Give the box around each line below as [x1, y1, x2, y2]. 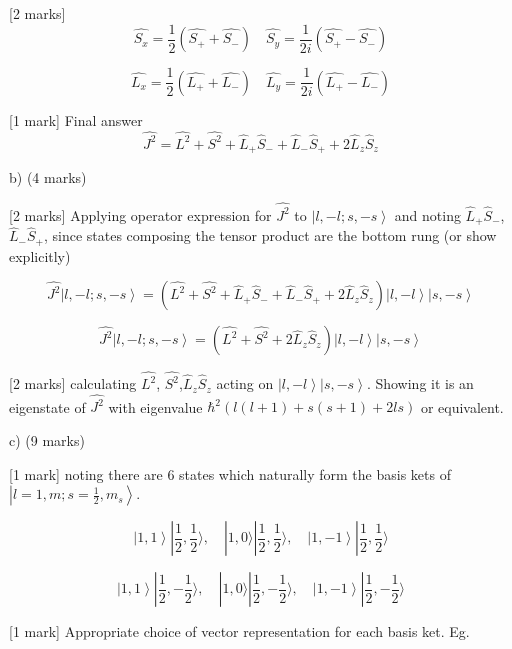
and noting [394, 204, 461, 225]
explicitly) [9, 245, 71, 266]
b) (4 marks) [9, 167, 87, 188]
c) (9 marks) [9, 429, 85, 450]
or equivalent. [420, 396, 504, 417]
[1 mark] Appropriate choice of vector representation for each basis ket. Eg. [9, 621, 470, 642]
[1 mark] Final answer [9, 109, 143, 130]
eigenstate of [9, 396, 86, 417]
